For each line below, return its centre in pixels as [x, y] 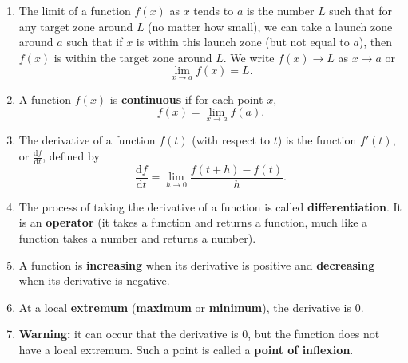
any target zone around [76, 26]
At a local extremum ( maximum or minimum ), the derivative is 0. [191, 307]
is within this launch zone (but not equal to [243, 42]
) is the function [317, 140]
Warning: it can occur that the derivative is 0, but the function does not [199, 334]
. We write [249, 57]
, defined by [71, 156]
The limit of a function [75, 10]
